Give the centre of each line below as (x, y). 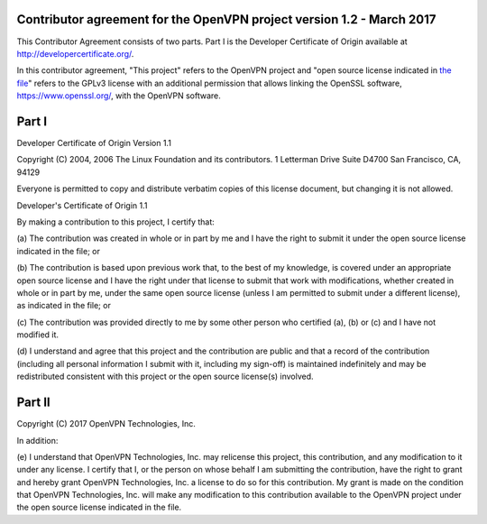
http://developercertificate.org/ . (75, 53)
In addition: (37, 440)
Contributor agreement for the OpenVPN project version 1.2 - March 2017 (226, 19)
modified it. (37, 335)
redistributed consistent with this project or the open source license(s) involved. (165, 377)
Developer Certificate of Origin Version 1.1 (94, 142)
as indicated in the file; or (64, 306)
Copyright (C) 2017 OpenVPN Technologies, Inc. (106, 424)
